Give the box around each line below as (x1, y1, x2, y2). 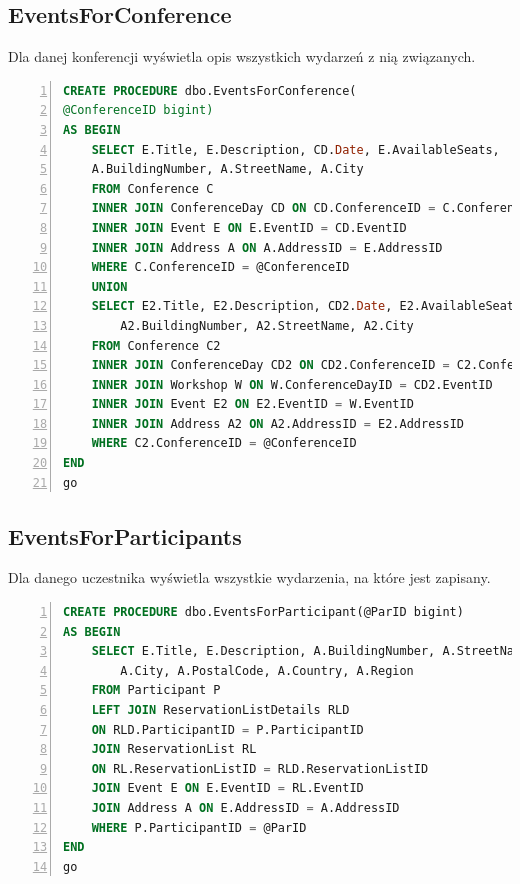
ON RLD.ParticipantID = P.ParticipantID (91, 722, 364, 737)
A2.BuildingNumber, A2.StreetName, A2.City (120, 318, 414, 333)
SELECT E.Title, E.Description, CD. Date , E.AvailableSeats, (91, 142, 500, 157)
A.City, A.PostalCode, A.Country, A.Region (120, 663, 414, 678)
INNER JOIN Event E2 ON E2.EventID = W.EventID (91, 397, 414, 412)
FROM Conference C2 (91, 338, 221, 353)
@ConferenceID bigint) (63, 103, 214, 118)
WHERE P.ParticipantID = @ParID (91, 820, 307, 835)
